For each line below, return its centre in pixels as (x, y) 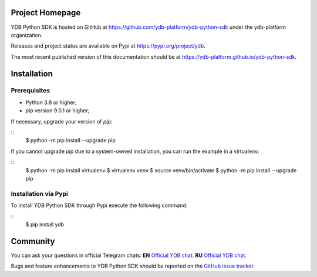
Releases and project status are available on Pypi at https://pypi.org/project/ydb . (108, 46)
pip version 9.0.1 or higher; (58, 111)
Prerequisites (30, 91)
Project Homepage (46, 13)
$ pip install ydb (45, 224)
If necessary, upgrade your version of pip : (62, 121)
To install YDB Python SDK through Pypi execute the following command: (99, 205)
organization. (27, 35)
